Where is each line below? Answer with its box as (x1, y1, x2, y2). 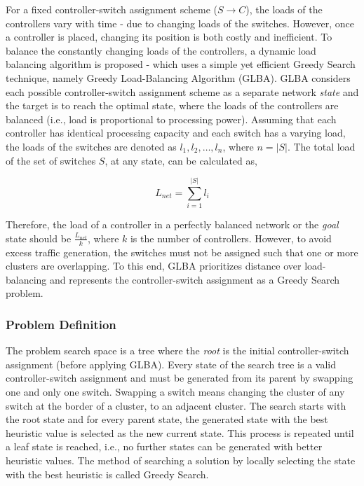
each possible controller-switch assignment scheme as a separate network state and (6, 84, 359, 99)
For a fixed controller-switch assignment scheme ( (6, 2, 217, 16)
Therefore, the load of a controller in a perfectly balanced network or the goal (6, 217, 339, 232)
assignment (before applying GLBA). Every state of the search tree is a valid (6, 356, 336, 371)
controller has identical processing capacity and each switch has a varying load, (6, 125, 346, 140)
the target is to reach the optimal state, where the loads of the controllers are (6, 98, 339, 113)
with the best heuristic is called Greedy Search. (6, 466, 209, 481)
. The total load (287, 139, 356, 153)
